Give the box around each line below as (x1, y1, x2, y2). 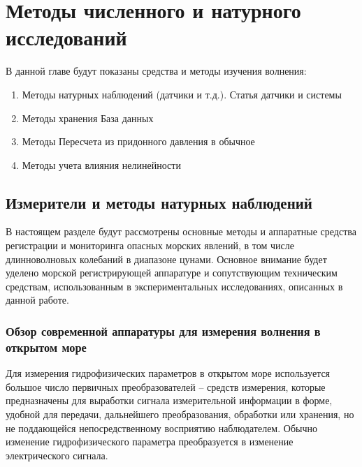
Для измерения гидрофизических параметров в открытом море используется (6, 366, 331, 380)
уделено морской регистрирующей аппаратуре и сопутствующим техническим (6, 265, 338, 280)
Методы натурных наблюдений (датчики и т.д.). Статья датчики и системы (22, 87, 342, 101)
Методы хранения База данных (22, 110, 154, 125)
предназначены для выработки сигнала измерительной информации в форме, (6, 393, 333, 408)
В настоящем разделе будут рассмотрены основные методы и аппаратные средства (6, 224, 356, 239)
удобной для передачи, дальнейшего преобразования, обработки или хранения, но (6, 406, 354, 421)
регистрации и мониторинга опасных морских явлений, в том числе (6, 238, 294, 253)
